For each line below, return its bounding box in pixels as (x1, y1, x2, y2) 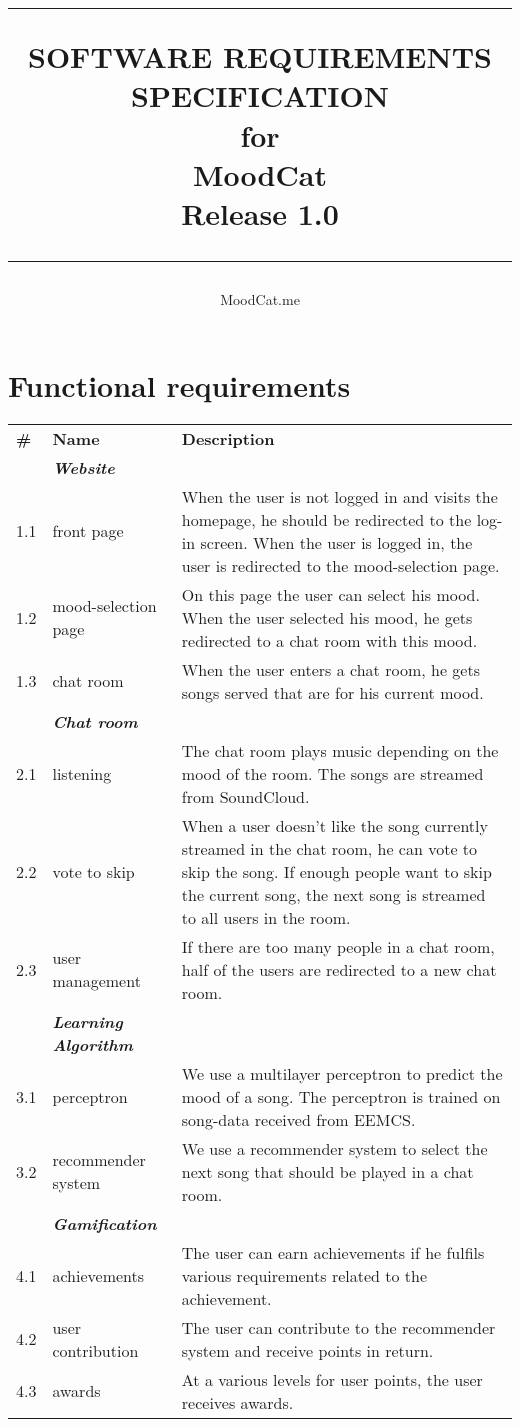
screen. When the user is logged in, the (200, 530, 473, 554)
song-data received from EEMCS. (181, 1107, 416, 1131)
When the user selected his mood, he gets (181, 605, 473, 629)
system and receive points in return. (181, 1338, 434, 1362)
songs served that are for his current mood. (181, 680, 484, 704)
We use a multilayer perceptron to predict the (181, 1061, 503, 1085)
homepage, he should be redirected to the (181, 507, 472, 531)
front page (52, 519, 124, 543)
